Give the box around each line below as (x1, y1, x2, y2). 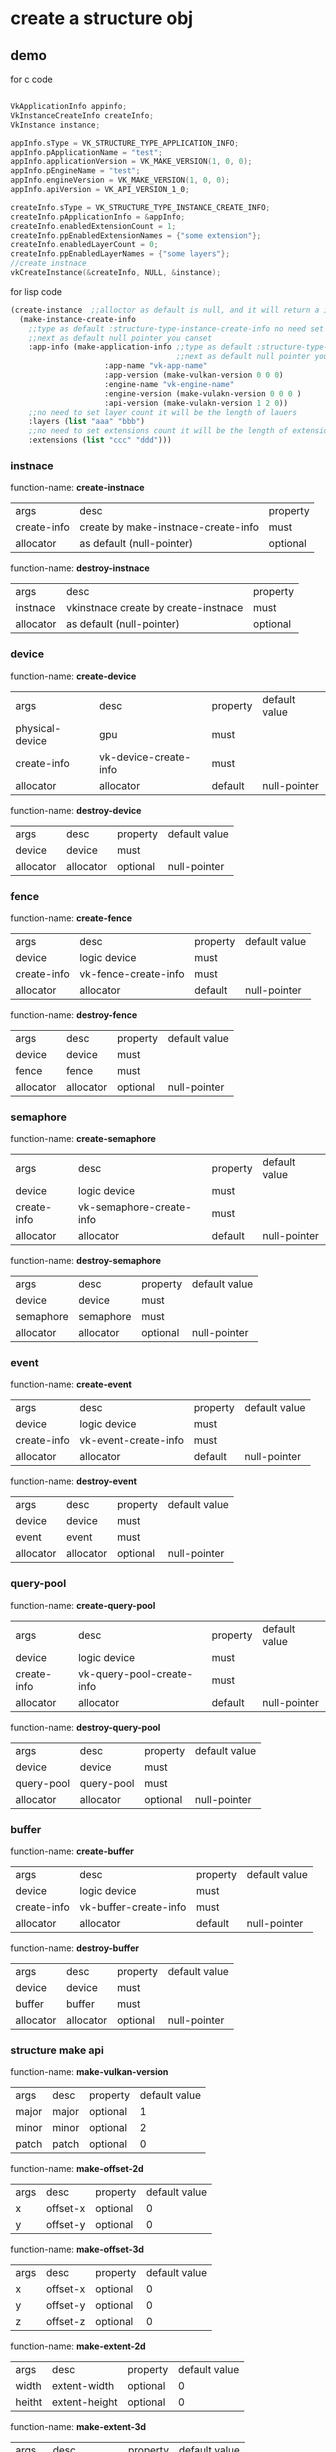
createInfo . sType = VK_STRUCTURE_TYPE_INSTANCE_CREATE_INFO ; (10, 202, 271, 212)
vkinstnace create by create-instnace (66, 601, 244, 615)
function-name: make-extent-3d (10, 2421, 147, 2433)
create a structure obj (10, 7, 193, 30)
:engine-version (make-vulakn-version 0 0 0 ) (104, 388, 302, 399)
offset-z (46, 2315, 86, 2329)
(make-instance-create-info (19, 314, 137, 324)
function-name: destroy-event (10, 1475, 138, 1487)
